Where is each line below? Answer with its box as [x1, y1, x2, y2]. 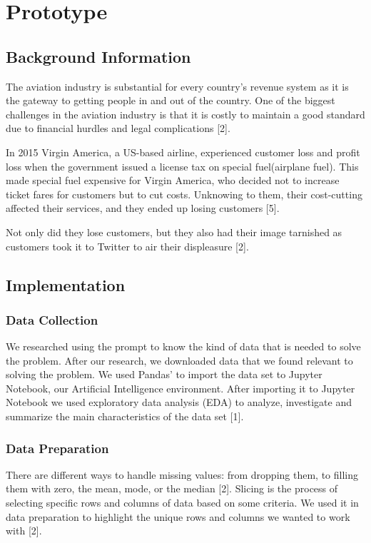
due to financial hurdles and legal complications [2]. [6, 121, 230, 136]
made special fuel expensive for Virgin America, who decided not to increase [6, 173, 340, 188]
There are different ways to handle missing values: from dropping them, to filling [6, 467, 359, 482]
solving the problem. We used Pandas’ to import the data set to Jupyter [6, 367, 322, 382]
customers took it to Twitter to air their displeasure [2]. [6, 238, 249, 253]
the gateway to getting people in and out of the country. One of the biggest [6, 93, 335, 108]
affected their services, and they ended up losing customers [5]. [6, 201, 280, 215]
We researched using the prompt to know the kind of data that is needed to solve [6, 339, 361, 354]
